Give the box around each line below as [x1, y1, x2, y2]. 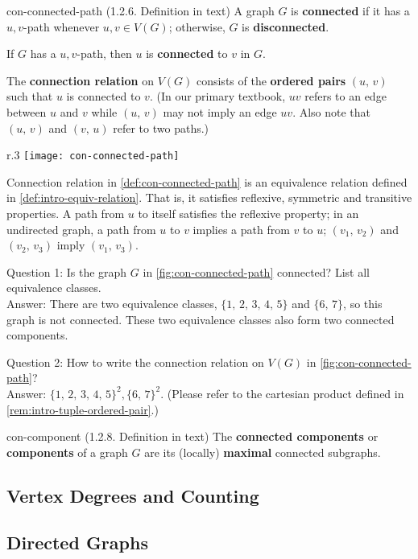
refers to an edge [304, 88, 387, 105]
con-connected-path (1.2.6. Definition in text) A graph [6, 2, 275, 18]
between [6, 103, 47, 120]
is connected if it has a [291, 2, 410, 18]
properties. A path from [6, 205, 125, 221]
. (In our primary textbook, [149, 88, 286, 105]
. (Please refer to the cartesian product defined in [160, 384, 404, 401]
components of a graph [6, 443, 128, 460]
